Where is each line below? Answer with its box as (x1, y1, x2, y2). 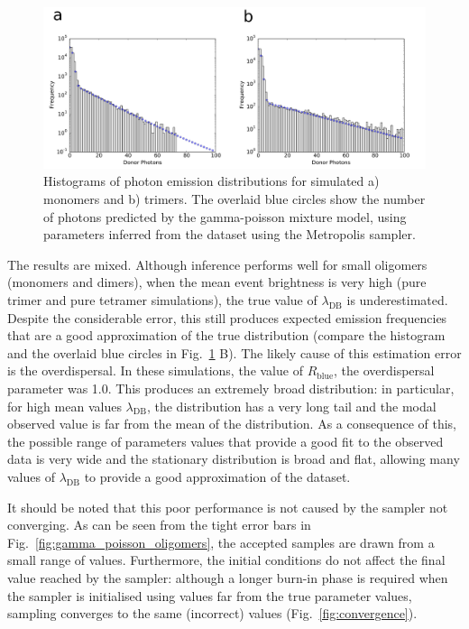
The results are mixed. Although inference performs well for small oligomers (7, 254, 428, 273)
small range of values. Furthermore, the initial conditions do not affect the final (7, 550, 446, 569)
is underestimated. (346, 291, 448, 310)
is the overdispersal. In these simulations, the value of (7, 361, 303, 380)
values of (7, 467, 55, 486)
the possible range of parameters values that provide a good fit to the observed (7, 431, 444, 450)
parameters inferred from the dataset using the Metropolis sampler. (43, 225, 416, 244)
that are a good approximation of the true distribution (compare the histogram (7, 326, 446, 345)
